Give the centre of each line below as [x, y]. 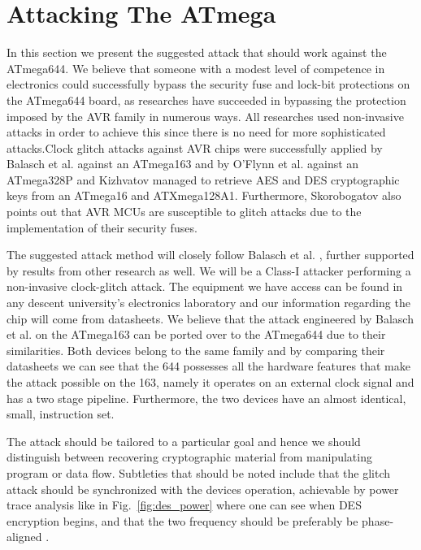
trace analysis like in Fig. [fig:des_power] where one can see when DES [184, 505]
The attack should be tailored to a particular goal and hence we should [184, 441]
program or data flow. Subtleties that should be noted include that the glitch [199, 472]
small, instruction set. [61, 414]
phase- [378, 520]
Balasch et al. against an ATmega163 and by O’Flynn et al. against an [183, 164]
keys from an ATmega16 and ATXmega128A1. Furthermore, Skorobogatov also [204, 195]
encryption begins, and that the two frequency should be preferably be [182, 520]
